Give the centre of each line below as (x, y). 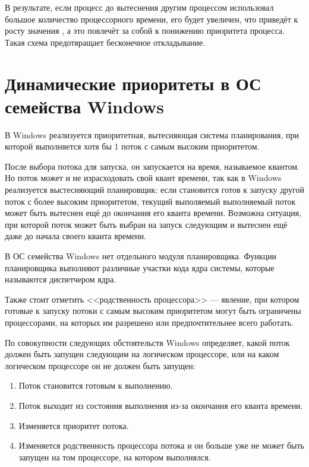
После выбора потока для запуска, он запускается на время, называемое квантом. (152, 166)
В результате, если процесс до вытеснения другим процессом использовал (139, 7)
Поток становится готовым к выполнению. (96, 385)
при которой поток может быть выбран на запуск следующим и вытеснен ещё (146, 224)
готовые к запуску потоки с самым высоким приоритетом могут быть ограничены (153, 311)
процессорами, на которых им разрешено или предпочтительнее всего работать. (149, 322)
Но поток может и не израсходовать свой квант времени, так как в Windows (143, 178)
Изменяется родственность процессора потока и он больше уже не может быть (161, 445)
